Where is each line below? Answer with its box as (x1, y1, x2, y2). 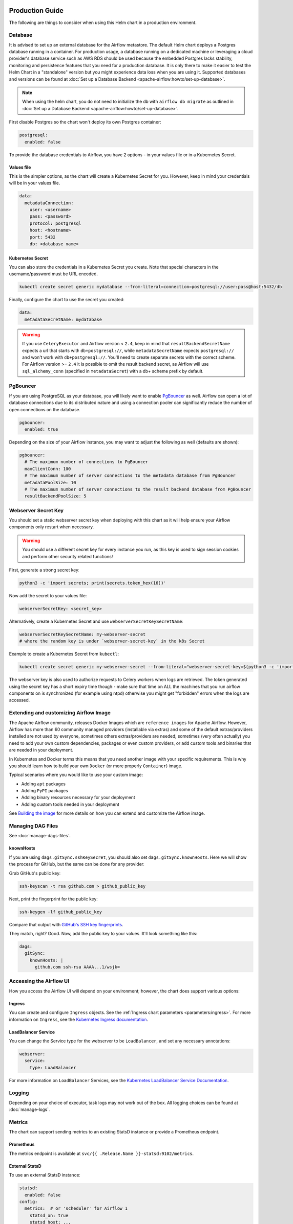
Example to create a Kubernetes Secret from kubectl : (9, 651, 119, 657)
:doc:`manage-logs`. (9, 1106, 50, 1112)
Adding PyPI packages (21, 788, 68, 794)
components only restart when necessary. (9, 524, 94, 530)
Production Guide (9, 6, 63, 15)
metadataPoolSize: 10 (24, 480, 77, 485)
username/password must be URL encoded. (9, 271, 98, 277)
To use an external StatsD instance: (9, 1172, 81, 1178)
